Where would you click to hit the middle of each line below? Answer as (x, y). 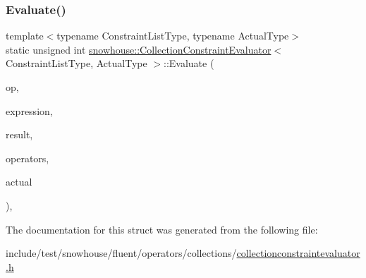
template (25, 36)
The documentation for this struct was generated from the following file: (162, 229)
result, (19, 134)
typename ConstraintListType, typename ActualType (173, 36)
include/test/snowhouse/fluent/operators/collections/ (121, 253)
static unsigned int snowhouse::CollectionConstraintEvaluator (139, 49)
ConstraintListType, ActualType (77, 63)
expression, (29, 110)
